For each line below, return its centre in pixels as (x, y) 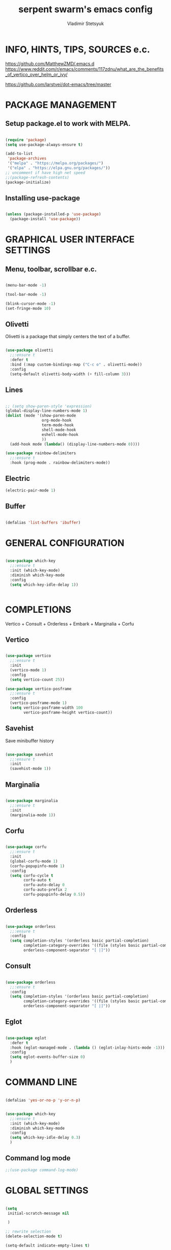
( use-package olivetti (29, 350)
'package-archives (27, 159)
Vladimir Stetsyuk (85, 23)
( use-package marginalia (32, 801)
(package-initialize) (28, 182)
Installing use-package (43, 198)
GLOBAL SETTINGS (47, 1190)
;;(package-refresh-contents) (37, 177)
